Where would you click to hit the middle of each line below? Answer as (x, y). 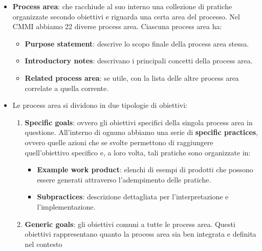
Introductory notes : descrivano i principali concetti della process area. (139, 61)
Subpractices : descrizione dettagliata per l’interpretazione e (133, 197)
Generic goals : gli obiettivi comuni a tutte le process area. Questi (130, 224)
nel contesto (43, 244)
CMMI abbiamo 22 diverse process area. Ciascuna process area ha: (117, 26)
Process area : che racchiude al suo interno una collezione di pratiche (122, 6)
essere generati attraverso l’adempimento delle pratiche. (124, 179)
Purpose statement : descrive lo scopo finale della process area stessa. (137, 43)
